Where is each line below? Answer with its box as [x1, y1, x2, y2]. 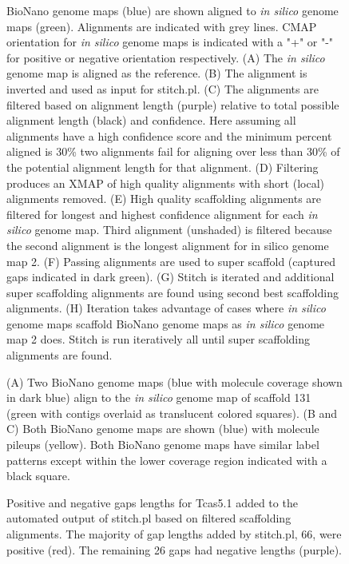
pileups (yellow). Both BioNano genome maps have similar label [6, 436, 319, 453]
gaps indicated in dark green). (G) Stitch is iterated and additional [6, 268, 335, 285]
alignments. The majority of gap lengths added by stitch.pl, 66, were [6, 526, 342, 542]
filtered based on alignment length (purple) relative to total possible [6, 96, 339, 113]
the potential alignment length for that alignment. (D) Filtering [6, 158, 319, 175]
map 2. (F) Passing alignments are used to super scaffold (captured [6, 252, 336, 269]
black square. [6, 467, 70, 484]
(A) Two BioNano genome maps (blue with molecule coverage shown [6, 373, 343, 390]
